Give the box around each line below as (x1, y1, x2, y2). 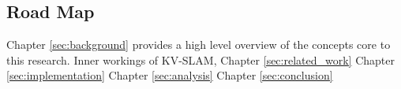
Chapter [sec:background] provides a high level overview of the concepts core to (6, 36, 391, 53)
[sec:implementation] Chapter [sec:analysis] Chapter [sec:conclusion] (6, 67, 333, 83)
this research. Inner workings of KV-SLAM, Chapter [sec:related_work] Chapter (6, 51, 395, 68)
